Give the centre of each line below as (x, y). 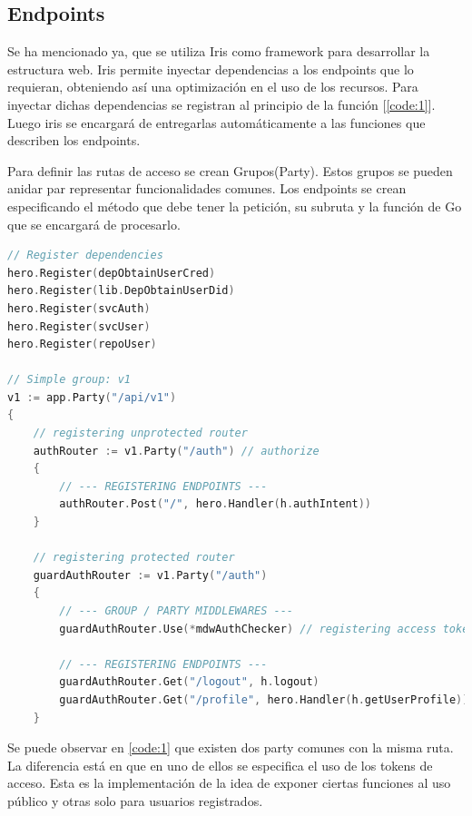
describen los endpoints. (74, 140)
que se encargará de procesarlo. (94, 224)
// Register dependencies (85, 256)
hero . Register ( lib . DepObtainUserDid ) (121, 291)
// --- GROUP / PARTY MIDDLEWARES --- (176, 611)
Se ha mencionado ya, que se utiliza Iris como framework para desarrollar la (219, 51)
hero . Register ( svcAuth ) (79, 308)
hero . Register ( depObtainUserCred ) (112, 273)
